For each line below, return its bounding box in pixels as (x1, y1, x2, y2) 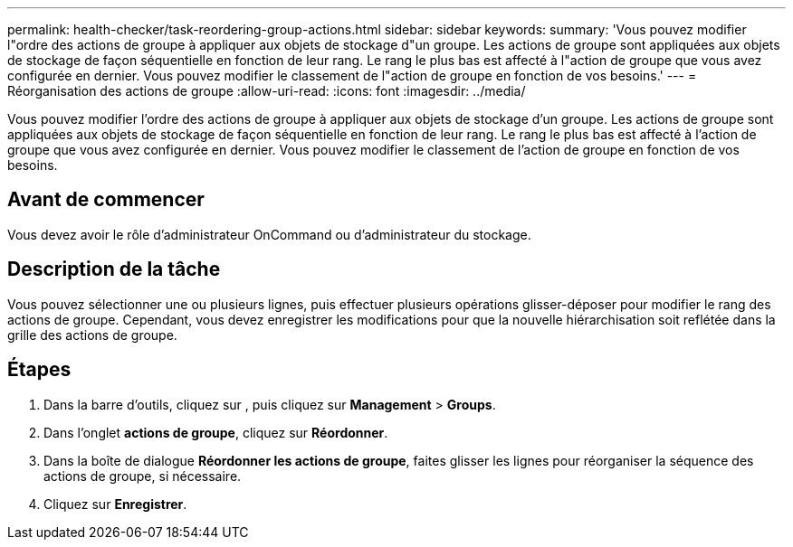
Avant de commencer (7, 188, 205, 212)
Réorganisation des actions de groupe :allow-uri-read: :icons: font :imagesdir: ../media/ (7, 83, 526, 99)
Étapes (7, 358, 72, 382)
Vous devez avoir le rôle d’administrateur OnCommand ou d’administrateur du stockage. (7, 226, 531, 242)
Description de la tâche (7, 258, 221, 281)
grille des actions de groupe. (7, 326, 177, 343)
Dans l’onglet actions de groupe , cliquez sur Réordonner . (43, 424, 388, 440)
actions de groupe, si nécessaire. (43, 467, 242, 484)
